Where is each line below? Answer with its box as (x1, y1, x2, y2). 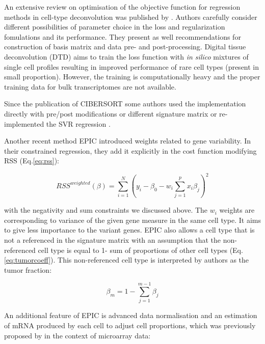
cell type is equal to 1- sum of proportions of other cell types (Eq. (38, 244, 243, 255)
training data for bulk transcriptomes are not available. (4, 81, 176, 92)
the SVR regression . (46, 118, 111, 129)
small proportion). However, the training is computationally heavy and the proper (4, 71, 260, 82)
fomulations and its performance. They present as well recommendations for (4, 31, 241, 42)
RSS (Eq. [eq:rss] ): (4, 155, 59, 166)
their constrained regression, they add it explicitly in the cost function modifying (4, 145, 257, 156)
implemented (4, 118, 44, 129)
